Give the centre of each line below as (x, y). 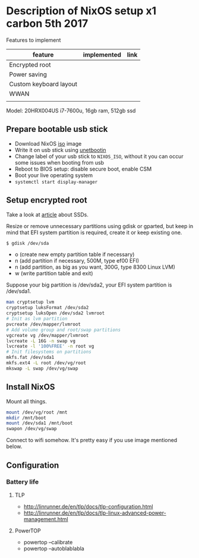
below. (14, 446)
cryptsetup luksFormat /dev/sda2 (48, 308)
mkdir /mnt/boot (26, 418)
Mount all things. (27, 401)
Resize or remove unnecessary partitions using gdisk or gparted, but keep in (100, 226)
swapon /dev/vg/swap (32, 429)
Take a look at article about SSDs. (48, 215)
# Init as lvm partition (37, 319)
